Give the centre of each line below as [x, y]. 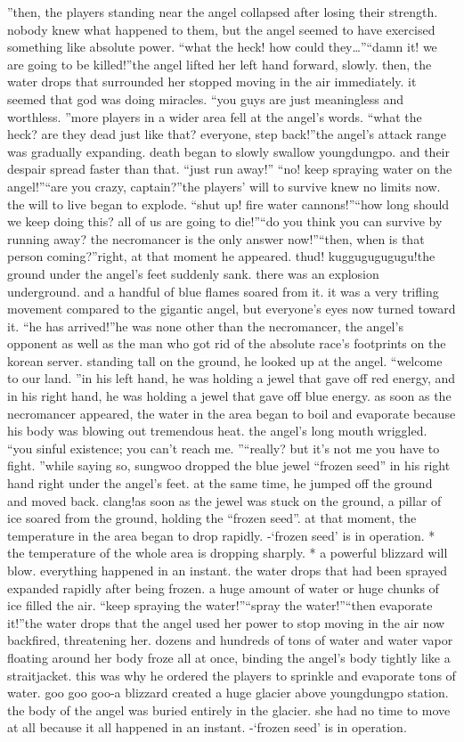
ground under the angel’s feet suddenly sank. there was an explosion [193, 273]
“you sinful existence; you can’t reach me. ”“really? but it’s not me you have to [224, 448]
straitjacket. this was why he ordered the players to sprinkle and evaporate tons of [232, 675]
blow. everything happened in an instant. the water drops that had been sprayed [227, 570]
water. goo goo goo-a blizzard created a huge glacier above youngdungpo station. [228, 693]
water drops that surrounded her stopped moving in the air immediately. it [212, 82]
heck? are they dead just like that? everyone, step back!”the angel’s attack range [227, 134]
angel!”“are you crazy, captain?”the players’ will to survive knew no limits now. [224, 186]
